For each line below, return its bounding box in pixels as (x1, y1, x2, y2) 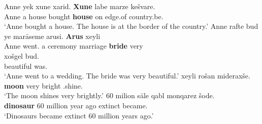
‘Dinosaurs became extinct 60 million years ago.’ (4, 110, 154, 120)
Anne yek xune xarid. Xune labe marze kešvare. (4, 1, 155, 11)
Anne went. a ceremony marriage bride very (4, 40, 143, 51)
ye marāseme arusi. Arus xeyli (4, 30, 101, 41)
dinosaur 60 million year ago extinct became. (4, 100, 148, 110)
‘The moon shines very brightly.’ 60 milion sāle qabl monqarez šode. (4, 90, 215, 101)
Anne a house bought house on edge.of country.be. (4, 11, 163, 21)
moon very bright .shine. (4, 80, 83, 91)
